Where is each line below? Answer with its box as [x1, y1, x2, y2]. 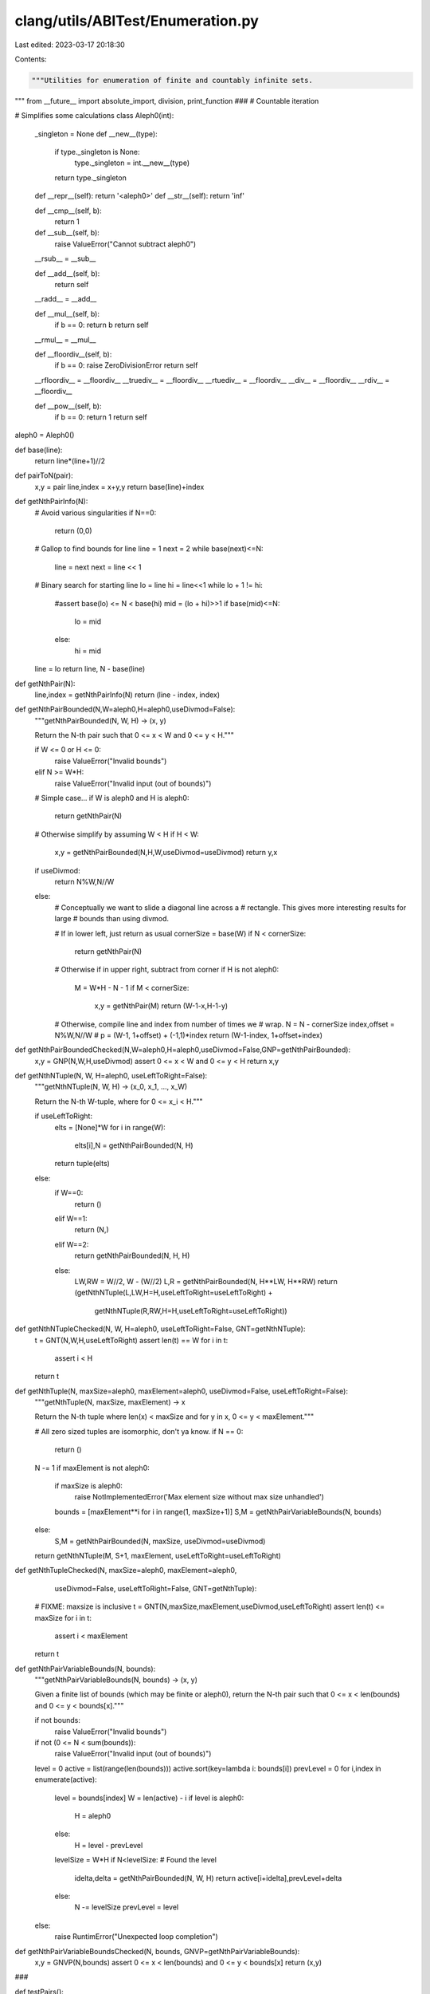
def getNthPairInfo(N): [14, 497, 88, 506]
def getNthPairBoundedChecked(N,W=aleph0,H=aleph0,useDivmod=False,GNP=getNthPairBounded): [14, 1045, 350, 1054]
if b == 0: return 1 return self [54, 412, 147, 422]
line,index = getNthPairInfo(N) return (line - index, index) [34, 690, 221, 699]
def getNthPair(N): [14, 679, 76, 688]
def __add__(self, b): [34, 268, 100, 278]
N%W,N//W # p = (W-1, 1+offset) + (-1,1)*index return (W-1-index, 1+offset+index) [54, 1030, 322, 1040]
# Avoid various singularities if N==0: [34, 507, 157, 518]
